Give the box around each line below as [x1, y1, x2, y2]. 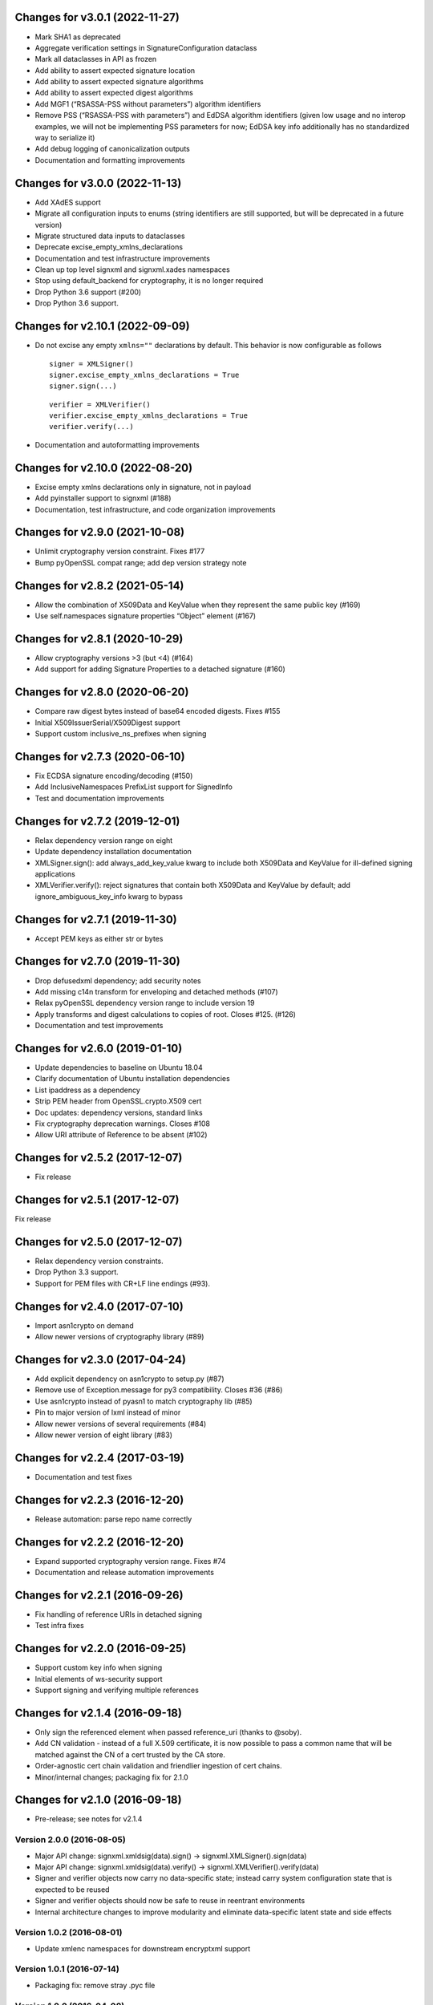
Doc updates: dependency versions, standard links [34, 1108, 204, 1117]
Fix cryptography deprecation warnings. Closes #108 [34, 1119, 210, 1128]
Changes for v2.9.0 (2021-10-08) [14, 525, 185, 539]
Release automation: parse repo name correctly [34, 1514, 192, 1524]
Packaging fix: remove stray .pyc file [34, 1980, 156, 1990]
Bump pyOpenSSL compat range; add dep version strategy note [34, 557, 247, 567]
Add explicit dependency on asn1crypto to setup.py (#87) [34, 1374, 225, 1383]
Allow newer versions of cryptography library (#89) [34, 1332, 204, 1342]
